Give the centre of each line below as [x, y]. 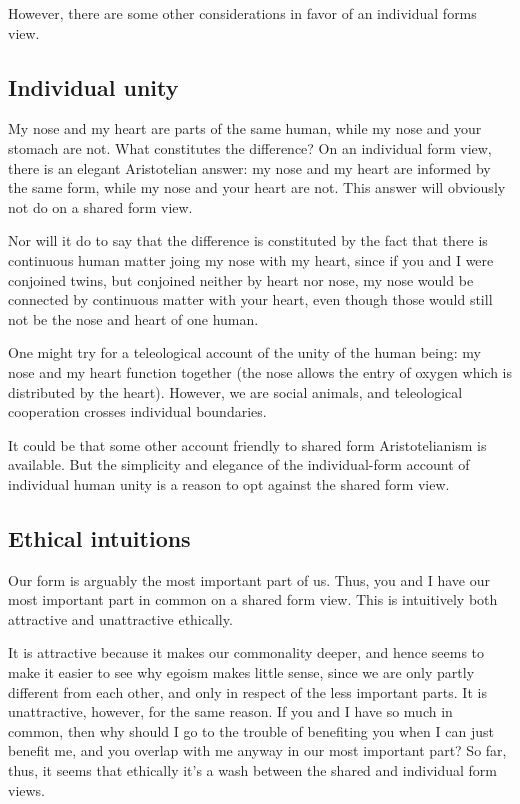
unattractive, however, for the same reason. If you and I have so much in [230, 711]
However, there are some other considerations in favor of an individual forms [242, 13]
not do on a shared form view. [100, 206]
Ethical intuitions [99, 537]
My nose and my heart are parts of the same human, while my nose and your [245, 128]
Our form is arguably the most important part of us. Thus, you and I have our [249, 579]
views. [27, 789]
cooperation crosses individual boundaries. [137, 411]
